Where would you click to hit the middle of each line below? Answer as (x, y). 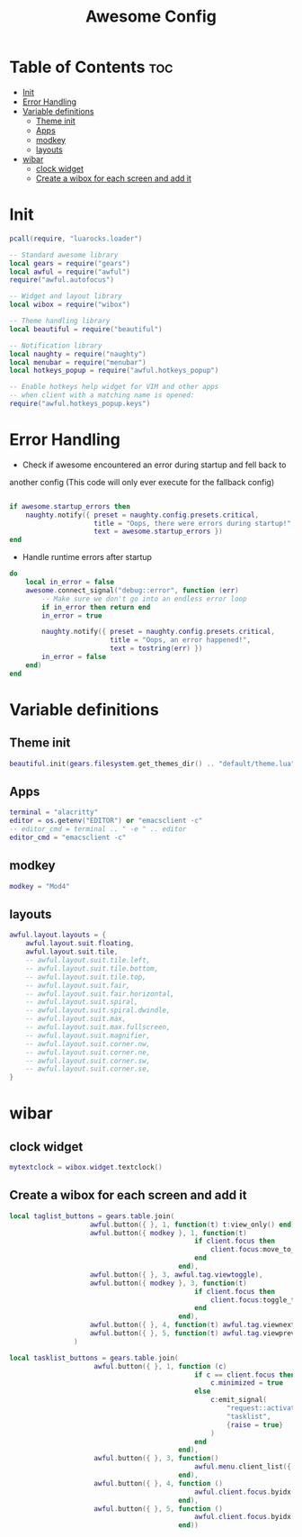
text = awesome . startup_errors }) (158, 532)
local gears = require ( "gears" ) (70, 263)
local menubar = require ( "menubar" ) (78, 362)
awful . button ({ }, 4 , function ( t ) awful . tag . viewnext (192, 1325)
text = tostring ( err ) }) (156, 649)
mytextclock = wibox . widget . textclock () (86, 1168)
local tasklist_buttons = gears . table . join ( (94, 1358)
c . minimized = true (246, 1383)
